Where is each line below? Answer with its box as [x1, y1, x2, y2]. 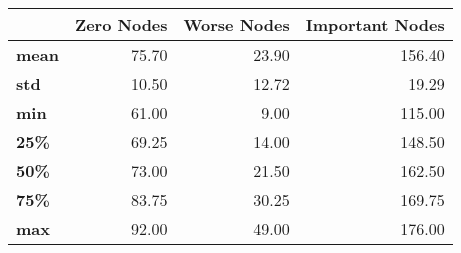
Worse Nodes [183, 13, 290, 36]
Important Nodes [305, 13, 445, 36]
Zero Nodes [74, 13, 168, 36]
